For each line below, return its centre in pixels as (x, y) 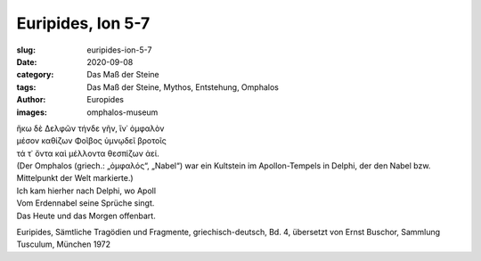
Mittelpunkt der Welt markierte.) (75, 178)
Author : (31, 100)
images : (32, 112)
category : (35, 75)
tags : (26, 87)
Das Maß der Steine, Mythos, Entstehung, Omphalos (183, 87)
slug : (26, 50)
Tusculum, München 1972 (64, 244)
